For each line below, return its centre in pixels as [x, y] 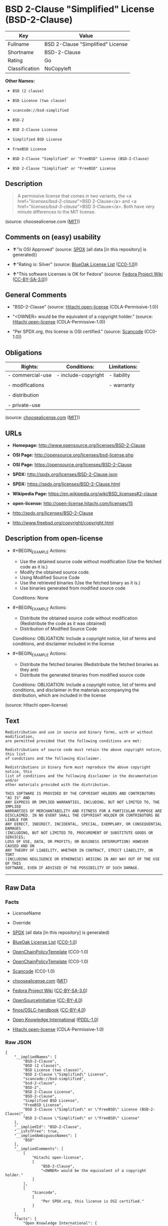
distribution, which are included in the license [59, 695]
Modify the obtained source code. [55, 572]
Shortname [21, 52]
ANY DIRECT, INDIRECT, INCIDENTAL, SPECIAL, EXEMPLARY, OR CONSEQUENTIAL [84, 824]
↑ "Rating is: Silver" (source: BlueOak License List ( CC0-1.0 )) [75, 264]
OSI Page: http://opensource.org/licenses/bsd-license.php [73, 455]
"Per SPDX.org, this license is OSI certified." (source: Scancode [78, 331]
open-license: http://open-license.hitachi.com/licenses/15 [73, 503]
